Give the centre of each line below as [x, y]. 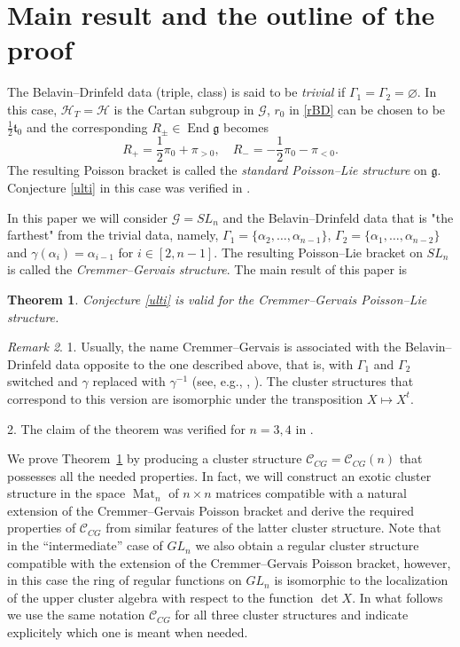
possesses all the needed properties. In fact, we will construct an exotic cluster [219, 475]
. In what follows [398, 597]
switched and [43, 381]
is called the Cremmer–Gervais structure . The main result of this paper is [207, 269]
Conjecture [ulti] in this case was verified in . [129, 187]
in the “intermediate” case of [85, 545]
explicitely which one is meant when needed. [128, 632]
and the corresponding [87, 126]
